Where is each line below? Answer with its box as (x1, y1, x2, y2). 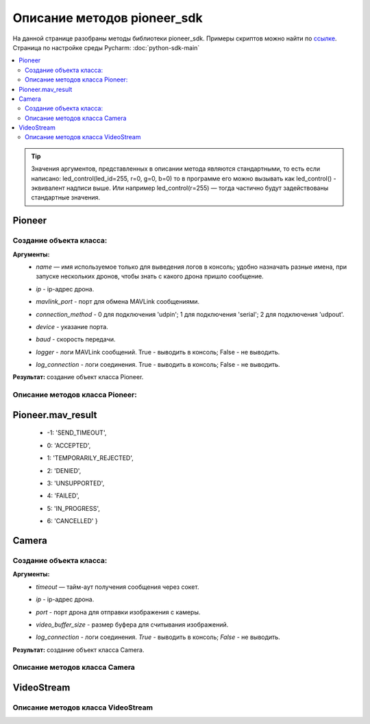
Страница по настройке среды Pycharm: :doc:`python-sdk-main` (12, 43, 200, 51)
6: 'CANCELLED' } (47, 517, 99, 525)
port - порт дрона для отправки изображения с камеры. (36, 607, 201, 616)
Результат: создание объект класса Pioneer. (12, 373, 144, 381)
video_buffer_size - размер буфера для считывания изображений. (36, 620, 229, 629)
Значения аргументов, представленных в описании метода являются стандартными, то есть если (31, 165, 321, 173)
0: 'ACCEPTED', (47, 441, 91, 449)
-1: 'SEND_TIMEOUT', (47, 429, 107, 437)
